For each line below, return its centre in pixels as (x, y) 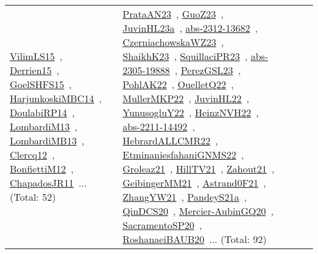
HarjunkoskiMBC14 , (56, 98)
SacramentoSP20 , (162, 225)
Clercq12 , (32, 155)
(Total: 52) (33, 197)
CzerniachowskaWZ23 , (173, 42)
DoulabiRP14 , (43, 112)
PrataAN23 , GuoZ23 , (173, 14)
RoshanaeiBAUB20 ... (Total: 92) (194, 239)
